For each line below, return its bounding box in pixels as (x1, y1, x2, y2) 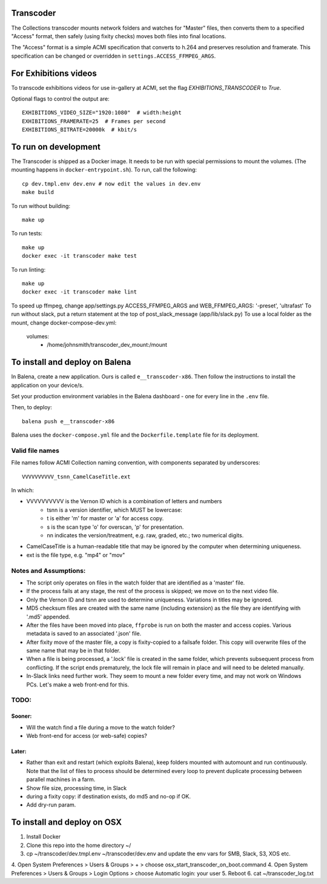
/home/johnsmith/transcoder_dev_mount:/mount (47, 341, 168, 349)
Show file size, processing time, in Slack (26, 784, 127, 791)
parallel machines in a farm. (26, 776, 96, 783)
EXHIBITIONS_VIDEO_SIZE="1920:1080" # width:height (22, 109, 182, 116)
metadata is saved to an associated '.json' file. (26, 630, 142, 637)
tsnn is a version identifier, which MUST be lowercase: (47, 506, 183, 514)
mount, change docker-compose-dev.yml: (11, 319, 117, 326)
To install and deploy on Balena (11, 357, 131, 367)
